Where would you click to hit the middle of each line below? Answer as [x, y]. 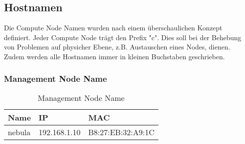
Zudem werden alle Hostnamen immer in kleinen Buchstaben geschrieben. [114, 56]
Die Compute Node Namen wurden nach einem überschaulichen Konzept [113, 28]
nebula [19, 132]
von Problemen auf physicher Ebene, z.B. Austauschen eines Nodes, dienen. [117, 47]
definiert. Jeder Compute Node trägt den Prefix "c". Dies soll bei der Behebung [123, 37]
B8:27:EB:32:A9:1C [121, 132]
